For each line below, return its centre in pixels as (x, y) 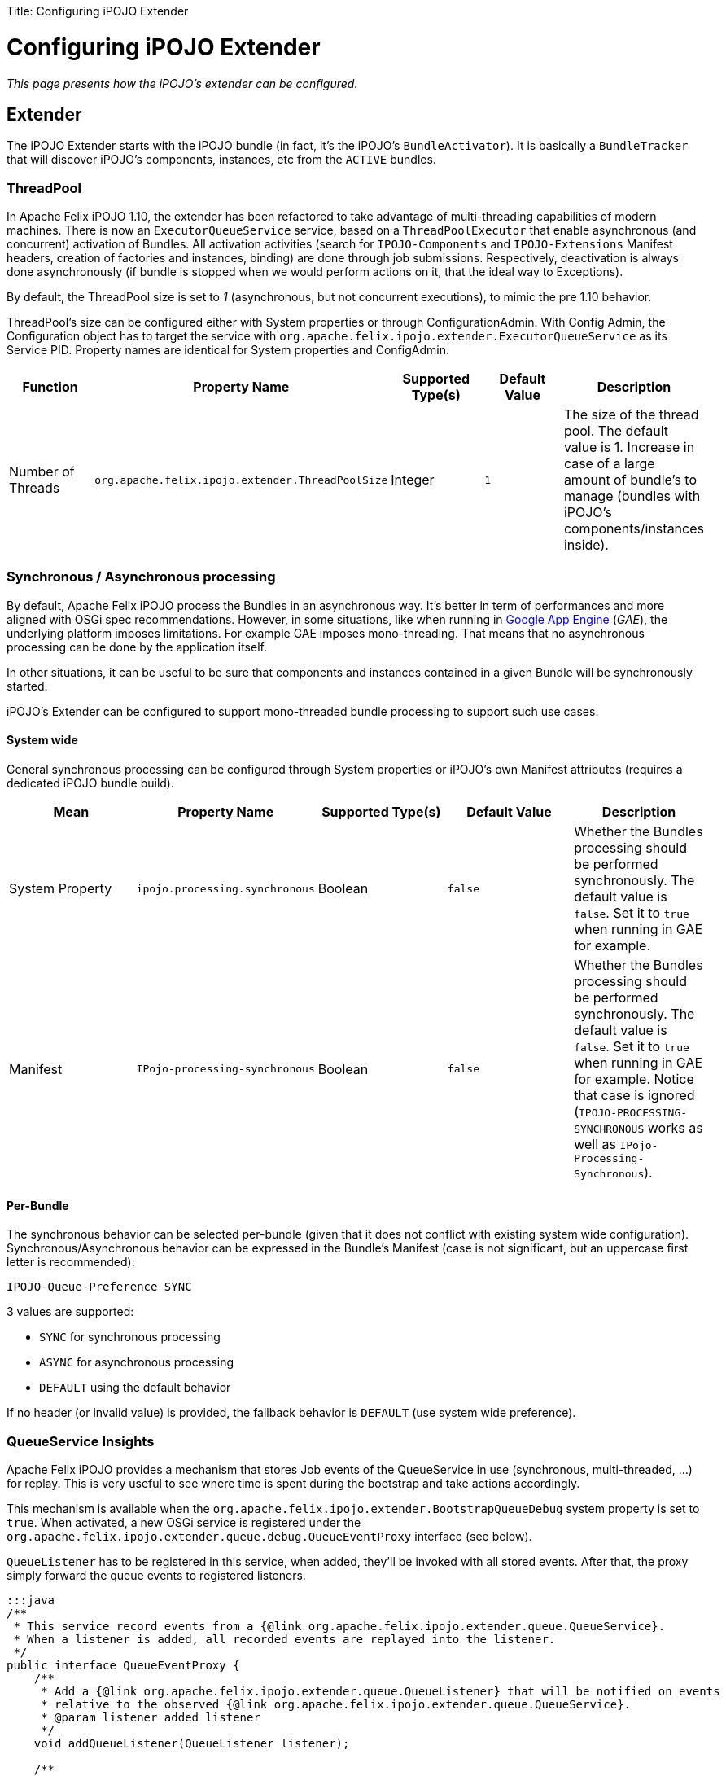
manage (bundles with (632, 496)
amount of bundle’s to (630, 480)
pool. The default (616, 431)
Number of (42, 472)
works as (675, 1128)
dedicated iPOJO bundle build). (91, 783)
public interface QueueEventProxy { (123, 1666)
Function (50, 387)
